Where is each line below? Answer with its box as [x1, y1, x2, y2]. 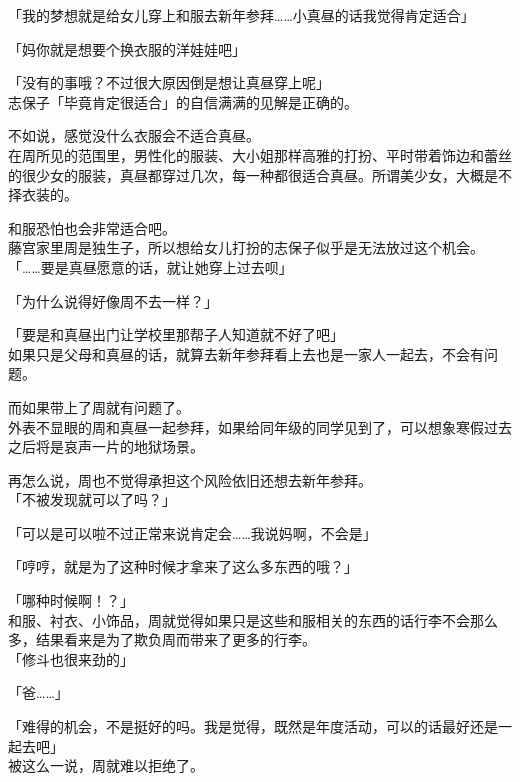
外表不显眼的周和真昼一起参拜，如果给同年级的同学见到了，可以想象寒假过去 [8, 416, 512, 437]
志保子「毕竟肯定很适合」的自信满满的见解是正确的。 [8, 91, 358, 112]
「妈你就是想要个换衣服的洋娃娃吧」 [8, 38, 246, 59]
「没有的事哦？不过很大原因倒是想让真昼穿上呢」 [8, 72, 330, 93]
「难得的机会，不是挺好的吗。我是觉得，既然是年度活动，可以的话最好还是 [8, 716, 498, 737]
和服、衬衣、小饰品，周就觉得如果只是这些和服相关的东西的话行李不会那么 [8, 609, 498, 630]
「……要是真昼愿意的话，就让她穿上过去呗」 [8, 256, 293, 277]
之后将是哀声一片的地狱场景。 [8, 436, 204, 457]
